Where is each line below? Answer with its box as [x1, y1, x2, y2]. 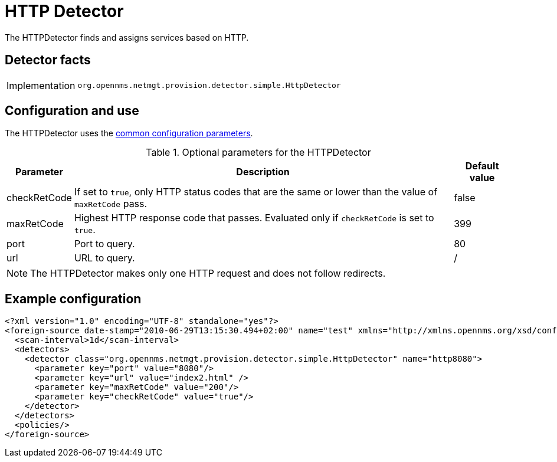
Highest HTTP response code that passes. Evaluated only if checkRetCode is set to [74, 212, 434, 224]
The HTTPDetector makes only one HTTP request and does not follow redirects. [30, 267, 386, 280]
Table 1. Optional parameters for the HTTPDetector [146, 146, 371, 159]
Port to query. [74, 238, 135, 250]
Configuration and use [5, 103, 139, 119]
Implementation [6, 79, 76, 91]
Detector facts [5, 53, 91, 68]
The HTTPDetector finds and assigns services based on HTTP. [5, 32, 249, 42]
